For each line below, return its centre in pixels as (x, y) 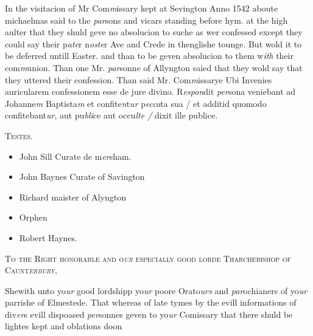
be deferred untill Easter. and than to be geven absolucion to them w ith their (149, 56)
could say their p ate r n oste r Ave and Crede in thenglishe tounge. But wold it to (153, 43)
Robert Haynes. (48, 237)
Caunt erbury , (31, 270)
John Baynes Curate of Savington (82, 177)
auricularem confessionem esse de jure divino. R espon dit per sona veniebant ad (150, 91)
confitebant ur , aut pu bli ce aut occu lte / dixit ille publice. (111, 115)
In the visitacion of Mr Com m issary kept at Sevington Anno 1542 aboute (142, 8)
